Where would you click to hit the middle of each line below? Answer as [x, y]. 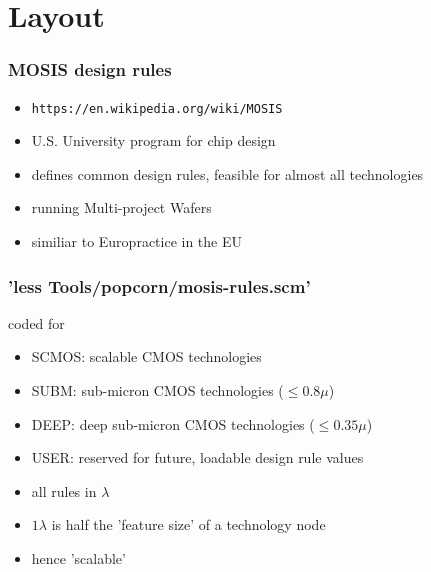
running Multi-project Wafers [121, 207]
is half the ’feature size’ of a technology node [188, 524]
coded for [36, 322]
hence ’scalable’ [78, 558]
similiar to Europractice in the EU [137, 241]
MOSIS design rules [90, 69]
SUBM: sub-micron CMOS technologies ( [157, 390]
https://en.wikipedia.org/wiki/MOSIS [157, 108]
